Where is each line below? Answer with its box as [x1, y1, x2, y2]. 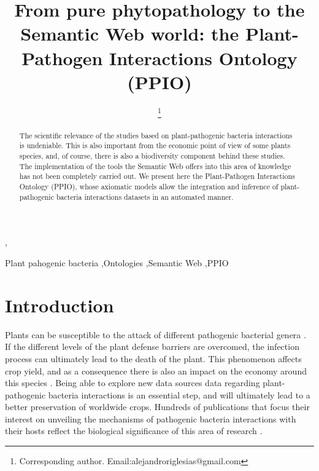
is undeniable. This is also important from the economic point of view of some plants [19, 140, 291, 151]
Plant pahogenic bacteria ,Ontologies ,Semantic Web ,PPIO [5, 256, 229, 269]
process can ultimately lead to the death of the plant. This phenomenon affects [5, 352, 302, 365]
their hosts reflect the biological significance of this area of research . [5, 424, 263, 437]
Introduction [5, 292, 114, 317]
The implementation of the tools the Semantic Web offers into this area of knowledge [19, 160, 291, 171]
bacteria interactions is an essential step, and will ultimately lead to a [48, 388, 310, 401]
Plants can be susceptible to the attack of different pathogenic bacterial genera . [5, 328, 306, 341]
